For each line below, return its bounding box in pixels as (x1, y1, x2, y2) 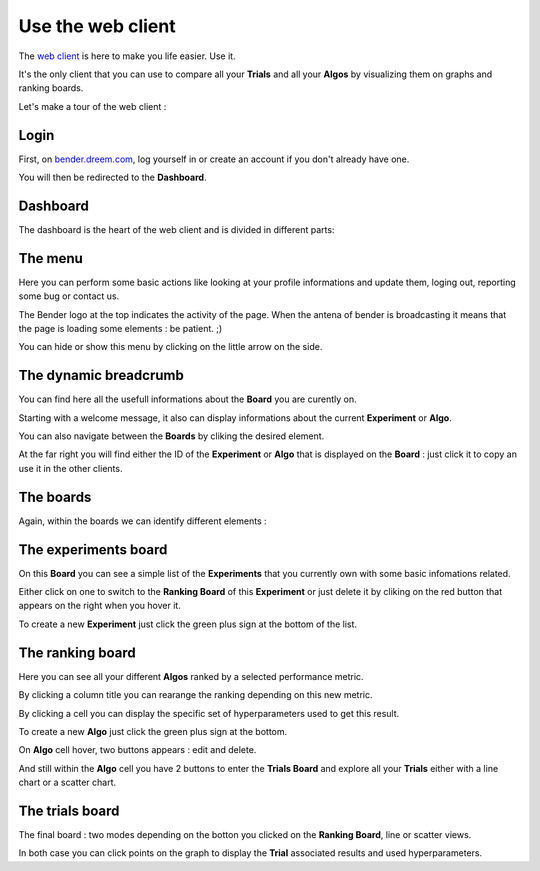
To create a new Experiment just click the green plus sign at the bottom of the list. (18, 618, 358, 630)
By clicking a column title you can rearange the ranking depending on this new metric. (18, 689, 374, 701)
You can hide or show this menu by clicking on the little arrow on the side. (18, 341, 323, 353)
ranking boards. (18, 82, 84, 94)
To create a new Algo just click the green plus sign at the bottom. (18, 725, 288, 737)
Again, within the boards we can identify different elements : (18, 515, 267, 527)
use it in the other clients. (18, 462, 123, 474)
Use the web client (18, 15, 176, 37)
